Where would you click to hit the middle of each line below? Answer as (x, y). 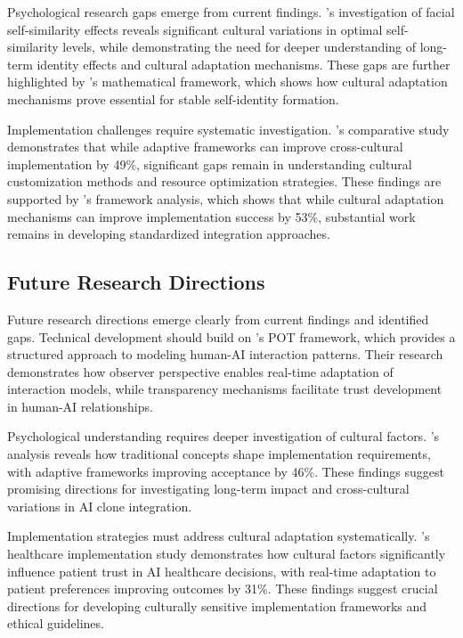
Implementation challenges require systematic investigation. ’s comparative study (228, 129)
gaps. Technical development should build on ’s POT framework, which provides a (231, 336)
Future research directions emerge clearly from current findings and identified (218, 319)
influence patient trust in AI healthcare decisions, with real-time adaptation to (222, 571)
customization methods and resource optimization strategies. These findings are (224, 181)
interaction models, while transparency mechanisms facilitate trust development (225, 389)
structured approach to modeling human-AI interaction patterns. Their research (225, 354)
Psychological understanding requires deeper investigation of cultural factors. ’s (223, 436)
